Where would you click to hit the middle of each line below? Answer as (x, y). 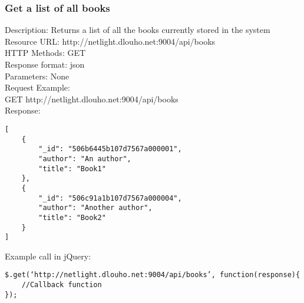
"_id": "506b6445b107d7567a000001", (110, 149)
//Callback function (62, 285)
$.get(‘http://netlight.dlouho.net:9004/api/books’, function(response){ (153, 275)
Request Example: (37, 87)
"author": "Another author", (95, 208)
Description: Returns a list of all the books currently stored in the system (138, 30)
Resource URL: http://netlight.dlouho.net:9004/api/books (110, 41)
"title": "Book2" (72, 217)
